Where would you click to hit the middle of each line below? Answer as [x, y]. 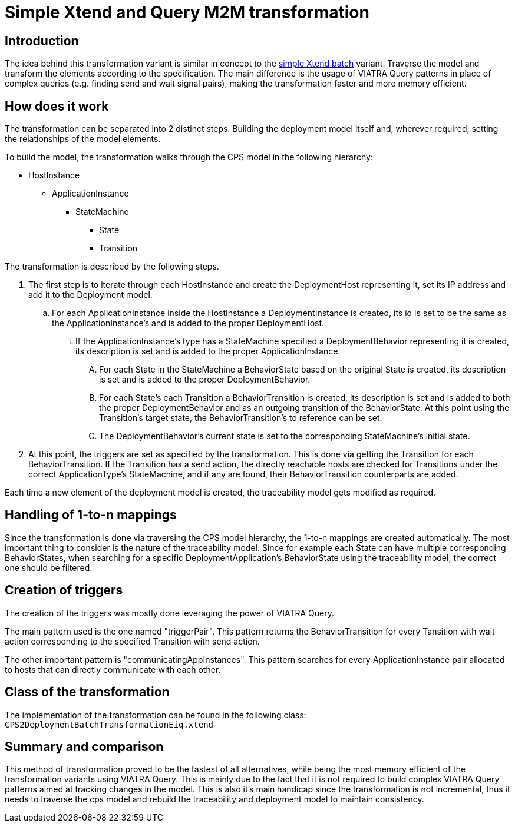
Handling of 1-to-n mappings [91, 515]
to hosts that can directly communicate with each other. [113, 669]
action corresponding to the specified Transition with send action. [132, 641]
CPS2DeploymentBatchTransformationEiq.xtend [109, 724]
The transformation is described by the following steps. [112, 267]
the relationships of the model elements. [83, 139]
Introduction [42, 41]
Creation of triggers [64, 590]
